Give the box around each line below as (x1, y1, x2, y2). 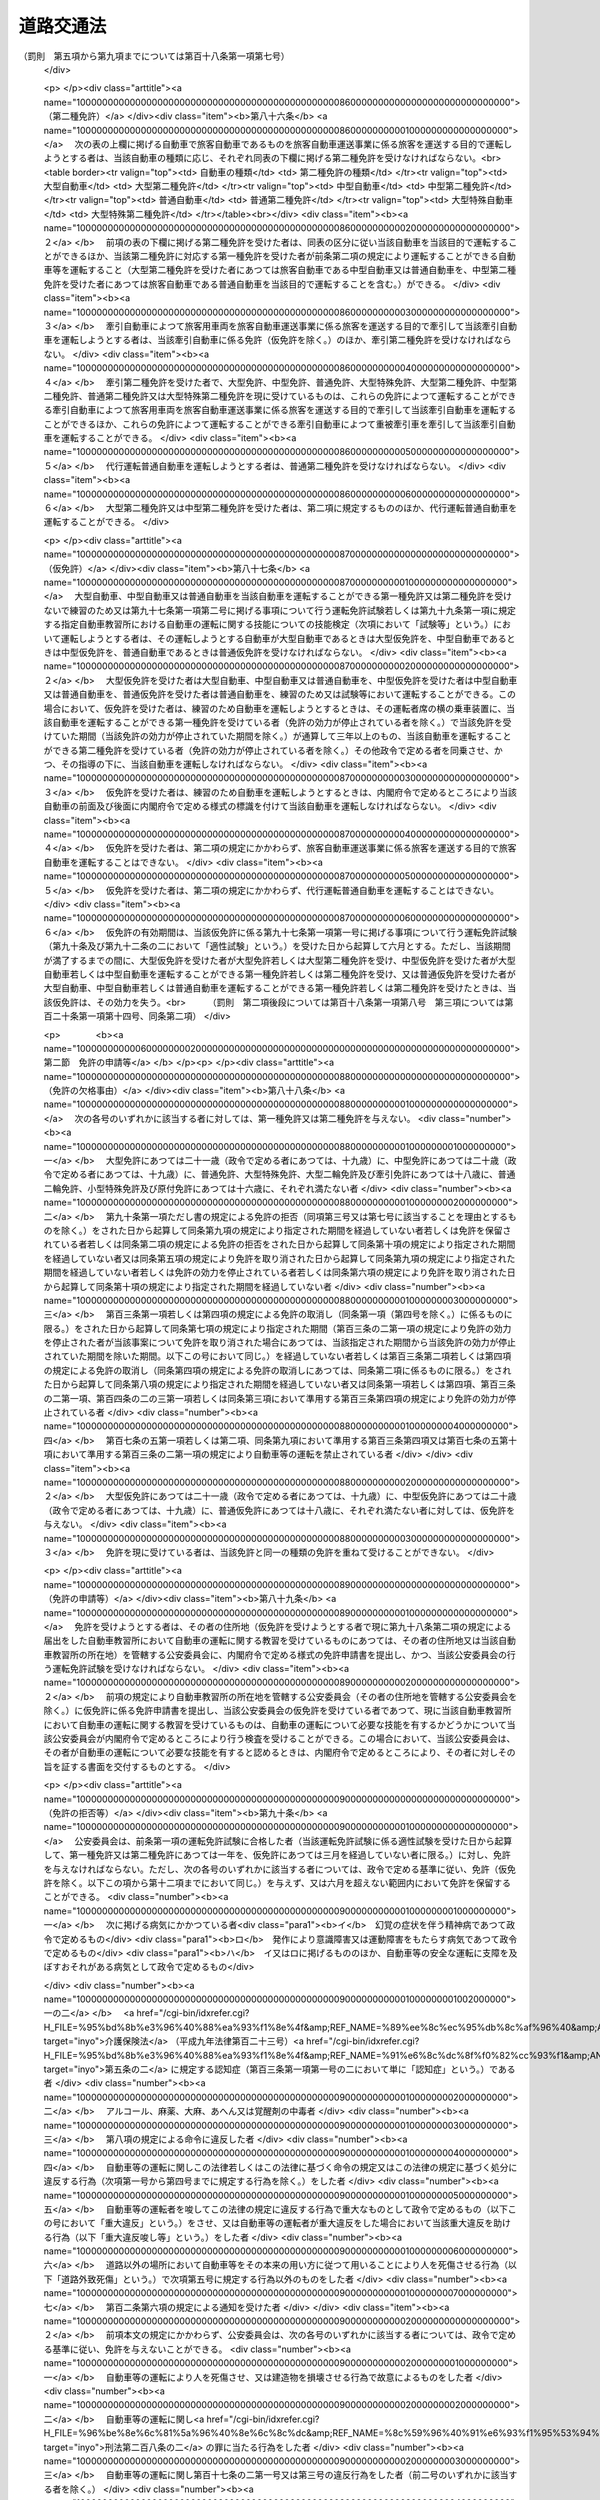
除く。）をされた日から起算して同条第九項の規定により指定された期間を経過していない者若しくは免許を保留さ (60, 1224, 512, 1236)
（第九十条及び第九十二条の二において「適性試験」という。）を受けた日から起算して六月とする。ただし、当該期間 (43, 940, 511, 952)
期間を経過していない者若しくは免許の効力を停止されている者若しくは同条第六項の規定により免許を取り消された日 (43, 1266, 516, 1279)
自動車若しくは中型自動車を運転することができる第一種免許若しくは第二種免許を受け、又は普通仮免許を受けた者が (43, 968, 517, 980)
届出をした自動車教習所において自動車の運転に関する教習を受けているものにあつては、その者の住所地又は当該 (43, 1635, 499, 1647)
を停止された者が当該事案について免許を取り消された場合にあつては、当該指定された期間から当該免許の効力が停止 (43, 1336, 517, 1349)
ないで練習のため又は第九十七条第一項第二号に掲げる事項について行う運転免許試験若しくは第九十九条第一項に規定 (43, 604, 517, 616)
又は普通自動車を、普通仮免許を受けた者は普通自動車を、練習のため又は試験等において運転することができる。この (43, 688, 517, 700)
